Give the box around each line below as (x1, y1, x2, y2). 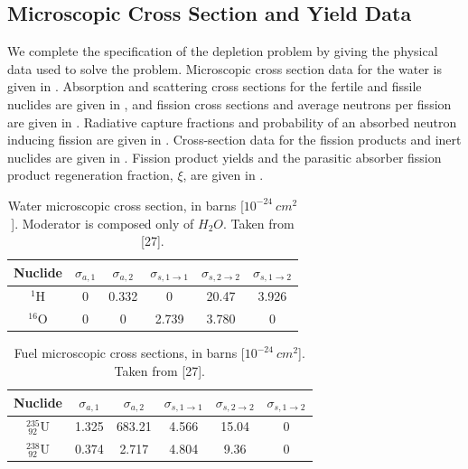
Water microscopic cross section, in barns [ (7, 195, 244, 214)
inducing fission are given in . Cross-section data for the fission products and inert (7, 130, 462, 149)
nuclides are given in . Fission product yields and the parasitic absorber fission (7, 147, 442, 166)
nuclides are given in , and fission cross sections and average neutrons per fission (7, 94, 452, 113)
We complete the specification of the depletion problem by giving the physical (7, 42, 438, 61)
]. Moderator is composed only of (11, 213, 194, 232)
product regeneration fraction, (7, 165, 173, 184)
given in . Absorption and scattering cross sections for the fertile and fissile (7, 77, 422, 96)
